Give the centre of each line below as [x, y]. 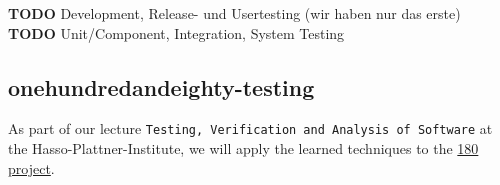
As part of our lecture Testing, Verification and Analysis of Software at [250, 128]
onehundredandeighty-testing [161, 86]
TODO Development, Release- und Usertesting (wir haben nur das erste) [234, 13]
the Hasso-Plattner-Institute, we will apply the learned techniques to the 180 [243, 148]
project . [31, 167]
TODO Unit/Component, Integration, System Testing [176, 32]
